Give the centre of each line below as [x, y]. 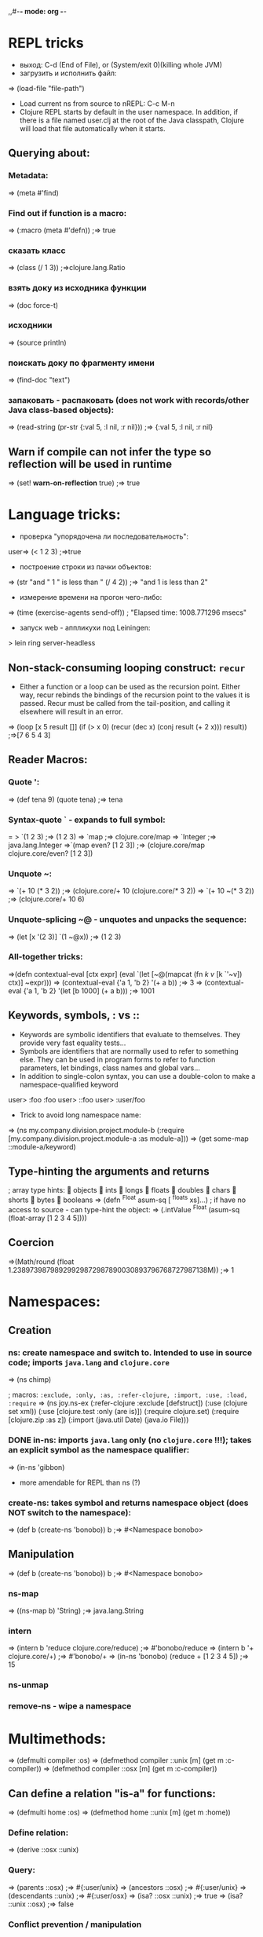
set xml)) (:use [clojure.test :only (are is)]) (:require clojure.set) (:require [124, 1412]
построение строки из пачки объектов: [85, 567]
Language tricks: [65, 515]
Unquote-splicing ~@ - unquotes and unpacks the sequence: [128, 919]
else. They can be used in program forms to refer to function [117, 1059]
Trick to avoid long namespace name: [80, 1115]
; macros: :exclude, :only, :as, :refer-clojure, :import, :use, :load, [128, 1395]
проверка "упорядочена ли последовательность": [104, 536]
